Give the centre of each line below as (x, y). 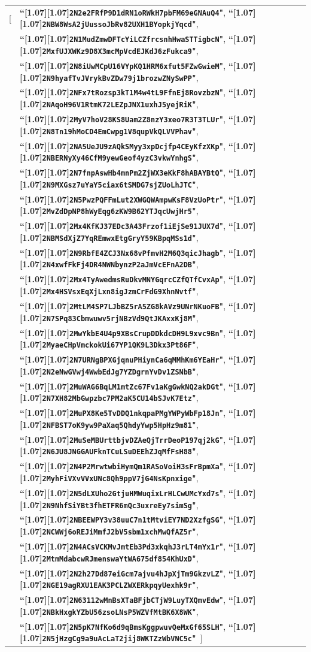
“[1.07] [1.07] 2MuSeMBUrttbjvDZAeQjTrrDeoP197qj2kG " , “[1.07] (138, 439)
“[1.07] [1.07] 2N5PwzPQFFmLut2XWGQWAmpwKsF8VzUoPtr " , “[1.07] (138, 199)
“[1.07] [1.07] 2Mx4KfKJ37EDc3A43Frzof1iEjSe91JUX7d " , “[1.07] (138, 226)
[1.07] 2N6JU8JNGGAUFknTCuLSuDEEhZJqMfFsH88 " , (109, 451)
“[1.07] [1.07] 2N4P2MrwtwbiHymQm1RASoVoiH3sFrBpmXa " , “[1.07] (138, 466)
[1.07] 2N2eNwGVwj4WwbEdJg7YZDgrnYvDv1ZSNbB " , (109, 371)
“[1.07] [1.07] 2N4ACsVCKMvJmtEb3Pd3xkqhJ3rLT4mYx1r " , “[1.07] (138, 546)
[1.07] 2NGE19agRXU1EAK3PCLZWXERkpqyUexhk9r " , (109, 585)
